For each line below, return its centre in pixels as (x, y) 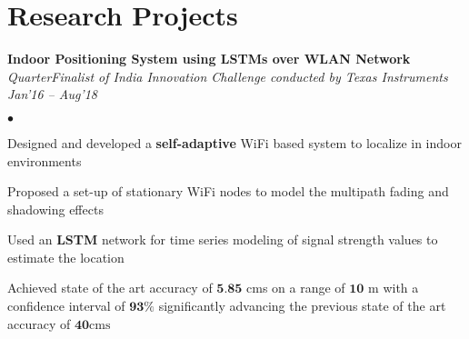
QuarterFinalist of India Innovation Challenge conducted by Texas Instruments (228, 76)
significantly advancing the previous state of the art (302, 306)
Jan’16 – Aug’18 (52, 94)
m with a (394, 288)
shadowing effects (55, 209)
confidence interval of (66, 306)
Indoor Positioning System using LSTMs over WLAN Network (209, 59)
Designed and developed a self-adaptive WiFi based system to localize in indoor (234, 142)
